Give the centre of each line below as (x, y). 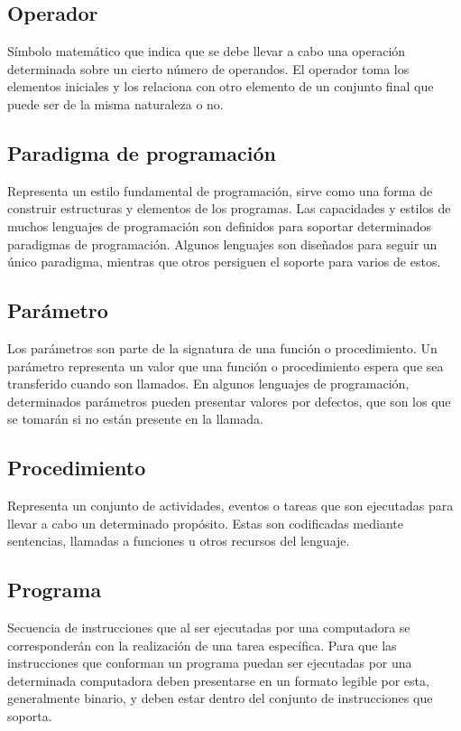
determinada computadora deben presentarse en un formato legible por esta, (218, 680)
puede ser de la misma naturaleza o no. (115, 103)
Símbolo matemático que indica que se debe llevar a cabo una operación (207, 51)
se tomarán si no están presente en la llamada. (135, 419)
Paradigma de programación (142, 152)
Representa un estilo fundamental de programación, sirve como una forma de (220, 190)
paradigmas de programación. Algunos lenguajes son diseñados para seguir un (222, 244)
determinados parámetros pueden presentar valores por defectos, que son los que (229, 401)
